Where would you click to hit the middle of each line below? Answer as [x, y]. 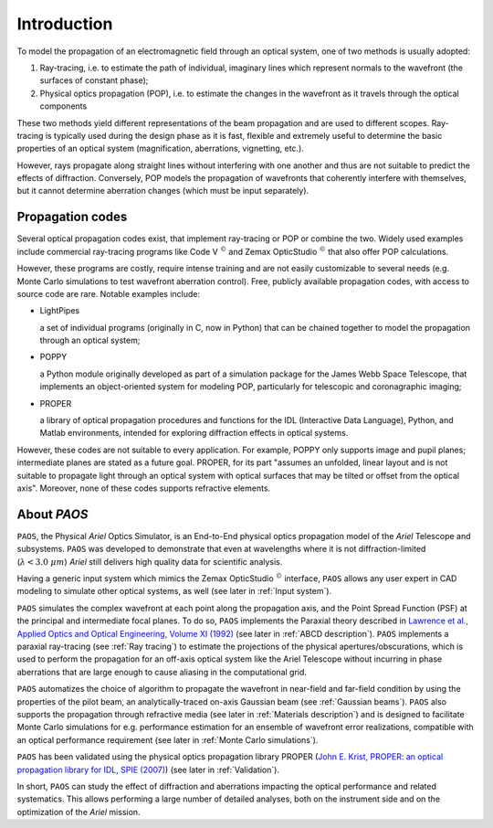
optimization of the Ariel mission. [79, 812]
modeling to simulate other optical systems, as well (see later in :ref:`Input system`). [174, 591]
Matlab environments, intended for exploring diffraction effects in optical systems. [194, 433]
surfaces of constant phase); [94, 80]
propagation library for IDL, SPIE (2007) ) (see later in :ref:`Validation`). [148, 770]
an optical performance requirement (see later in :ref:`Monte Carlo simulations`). [168, 739]
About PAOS [52, 514]
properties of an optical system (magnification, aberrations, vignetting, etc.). [161, 149]
